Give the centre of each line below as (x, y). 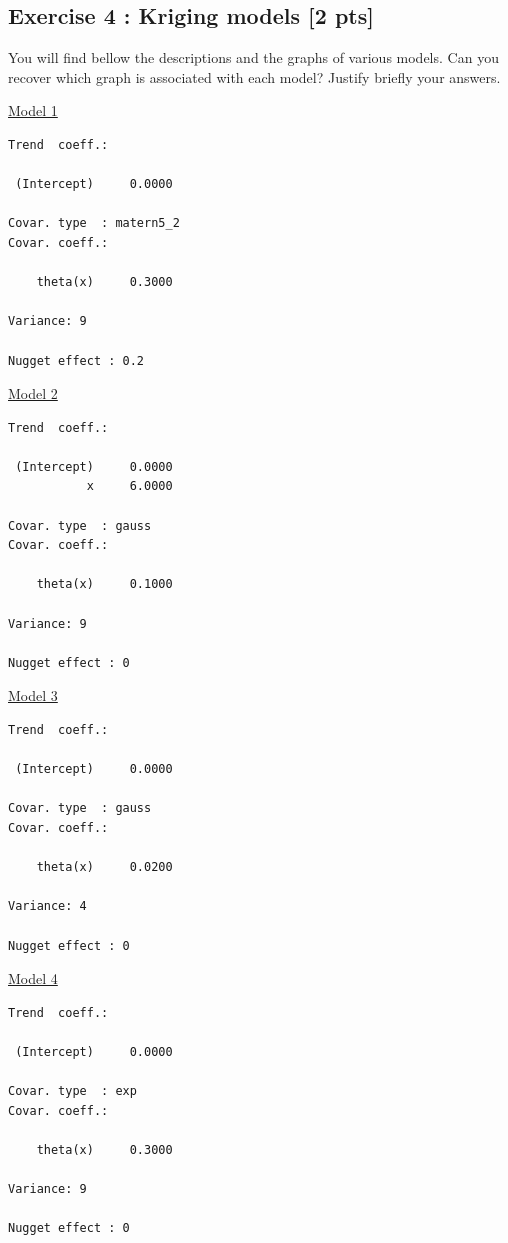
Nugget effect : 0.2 (76, 360)
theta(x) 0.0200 (104, 867)
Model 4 (33, 978)
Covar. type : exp (72, 1091)
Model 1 (33, 110)
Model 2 (33, 393)
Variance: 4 (47, 906)
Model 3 (33, 695)
